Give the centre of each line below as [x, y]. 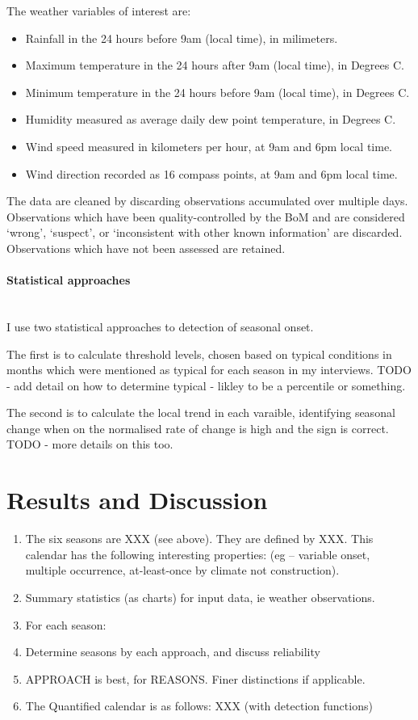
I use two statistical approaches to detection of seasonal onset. [160, 326]
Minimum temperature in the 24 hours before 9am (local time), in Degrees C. [217, 92]
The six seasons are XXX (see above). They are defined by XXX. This [199, 539]
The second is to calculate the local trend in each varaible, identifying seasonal [201, 413]
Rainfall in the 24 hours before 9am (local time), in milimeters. [182, 38]
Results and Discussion [137, 500]
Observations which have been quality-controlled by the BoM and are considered [206, 216]
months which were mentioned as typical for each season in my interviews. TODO [209, 370]
